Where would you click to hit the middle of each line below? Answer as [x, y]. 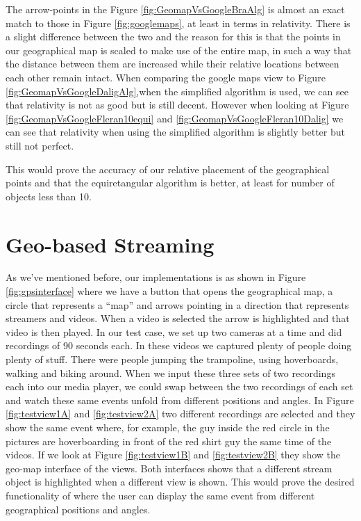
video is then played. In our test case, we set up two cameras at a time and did [174, 331]
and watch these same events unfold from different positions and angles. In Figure [180, 400]
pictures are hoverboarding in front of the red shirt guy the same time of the [169, 441]
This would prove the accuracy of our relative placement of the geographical [168, 169]
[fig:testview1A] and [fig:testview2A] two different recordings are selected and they [180, 414]
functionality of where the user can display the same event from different [160, 495]
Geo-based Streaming [110, 244]
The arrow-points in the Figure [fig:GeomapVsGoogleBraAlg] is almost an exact [175, 9]
